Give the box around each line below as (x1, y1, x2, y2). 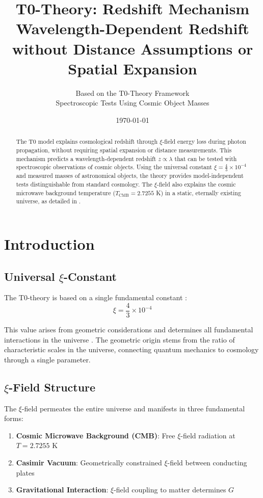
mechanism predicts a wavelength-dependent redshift (16, 154, 156, 163)
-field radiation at (180, 430, 235, 440)
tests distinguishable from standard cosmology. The (16, 179, 152, 188)
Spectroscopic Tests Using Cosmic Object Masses (56, 97, 209, 108)
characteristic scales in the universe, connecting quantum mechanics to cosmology (4, 344, 259, 355)
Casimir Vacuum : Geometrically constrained (16, 457, 162, 467)
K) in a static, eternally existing (156, 188, 241, 197)
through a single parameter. (4, 354, 91, 364)
